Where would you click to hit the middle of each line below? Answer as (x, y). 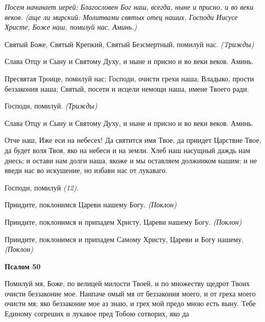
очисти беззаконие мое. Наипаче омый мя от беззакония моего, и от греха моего (130, 293)
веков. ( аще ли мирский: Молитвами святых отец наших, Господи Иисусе (121, 17)
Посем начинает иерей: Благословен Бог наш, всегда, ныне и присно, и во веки (129, 7)
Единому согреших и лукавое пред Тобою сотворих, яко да (97, 314)
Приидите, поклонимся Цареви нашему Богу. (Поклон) (91, 205)
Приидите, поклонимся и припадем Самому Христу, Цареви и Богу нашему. (124, 239)
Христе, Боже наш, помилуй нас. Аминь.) (71, 27)
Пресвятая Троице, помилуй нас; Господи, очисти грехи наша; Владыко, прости (129, 78)
